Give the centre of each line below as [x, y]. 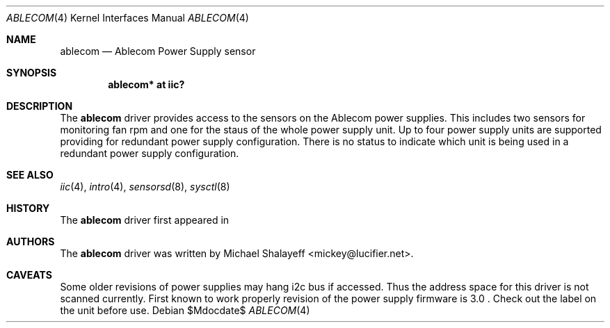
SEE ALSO [30, 175]
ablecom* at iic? [146, 84]
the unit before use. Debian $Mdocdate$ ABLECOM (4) [185, 310]
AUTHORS [31, 241]
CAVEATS [29, 275]
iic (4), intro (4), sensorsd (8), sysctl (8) [145, 187]
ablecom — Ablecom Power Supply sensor [158, 51]
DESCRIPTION [40, 106]
